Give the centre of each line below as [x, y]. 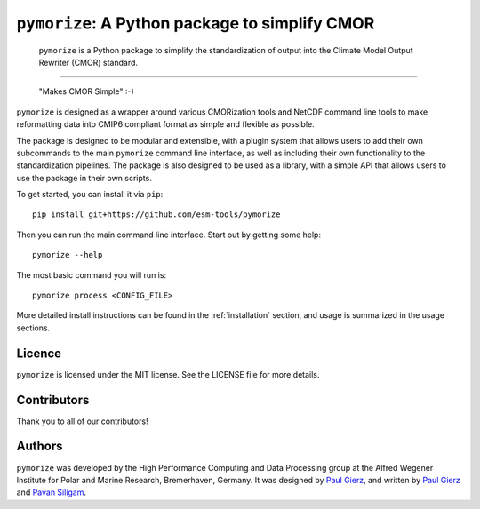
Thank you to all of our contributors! [82, 421]
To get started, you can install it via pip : [90, 195]
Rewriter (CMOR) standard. [88, 62]
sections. [33, 328]
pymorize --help [68, 255]
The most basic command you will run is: [92, 274]
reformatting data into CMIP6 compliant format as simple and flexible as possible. [165, 124]
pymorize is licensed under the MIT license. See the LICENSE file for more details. [168, 374]
